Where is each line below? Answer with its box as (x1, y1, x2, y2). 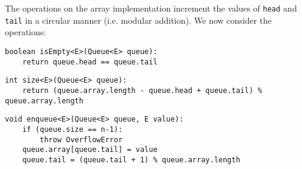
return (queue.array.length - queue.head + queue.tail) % (22, 86, 262, 95)
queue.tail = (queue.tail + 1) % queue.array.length (22, 155, 241, 164)
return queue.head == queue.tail (22, 57, 158, 66)
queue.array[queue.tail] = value (22, 145, 158, 154)
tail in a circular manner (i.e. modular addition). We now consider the (5, 13, 272, 26)
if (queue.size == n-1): (22, 125, 123, 134)
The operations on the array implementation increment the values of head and (5, 2, 297, 14)
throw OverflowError (40, 135, 123, 144)
